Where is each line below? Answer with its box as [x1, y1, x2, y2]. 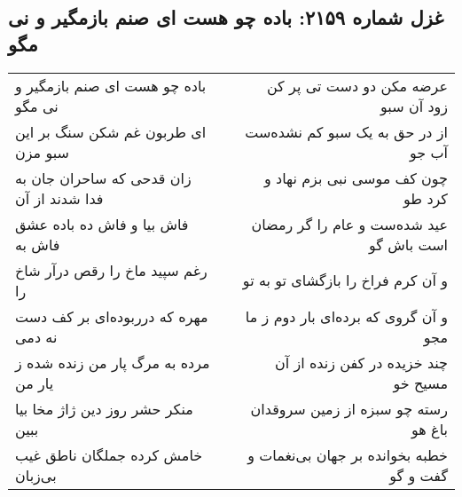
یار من [15, 372, 54, 393]
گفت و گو [389, 464, 448, 485]
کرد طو [403, 187, 448, 209]
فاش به [15, 233, 60, 255]
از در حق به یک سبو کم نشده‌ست [245, 121, 448, 142]
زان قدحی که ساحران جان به [15, 167, 192, 188]
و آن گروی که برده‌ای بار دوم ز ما [245, 305, 448, 327]
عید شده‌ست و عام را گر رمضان [251, 213, 448, 234]
